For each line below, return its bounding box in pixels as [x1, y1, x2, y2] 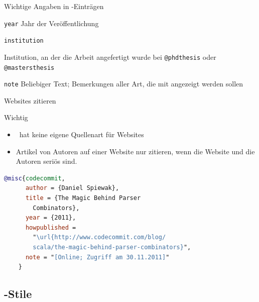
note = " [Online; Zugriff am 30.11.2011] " [25, 253, 170, 261]
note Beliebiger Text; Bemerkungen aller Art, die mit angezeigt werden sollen [4, 78, 243, 89]
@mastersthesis [4, 64, 55, 71]
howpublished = [25, 224, 76, 231]
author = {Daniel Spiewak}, [25, 184, 119, 192]
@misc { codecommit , [4, 174, 65, 182]
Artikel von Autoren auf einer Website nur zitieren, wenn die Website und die [16, 146, 255, 156]
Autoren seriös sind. [16, 156, 77, 166]
